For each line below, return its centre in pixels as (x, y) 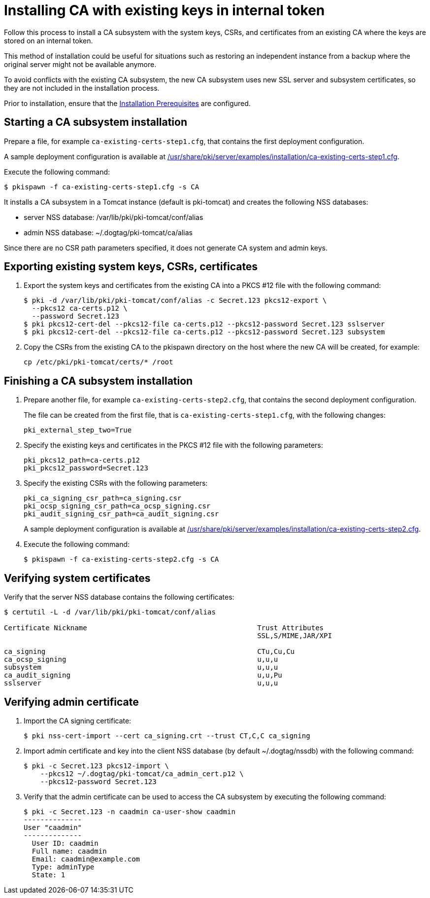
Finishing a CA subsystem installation (99, 381)
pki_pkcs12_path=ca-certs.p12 (82, 460)
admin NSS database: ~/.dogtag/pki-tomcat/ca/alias (108, 232)
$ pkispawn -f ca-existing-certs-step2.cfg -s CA (121, 559)
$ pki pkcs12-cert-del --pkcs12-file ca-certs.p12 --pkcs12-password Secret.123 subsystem (204, 332)
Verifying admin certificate (71, 702)
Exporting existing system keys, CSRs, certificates (131, 267)
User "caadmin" (53, 827)
